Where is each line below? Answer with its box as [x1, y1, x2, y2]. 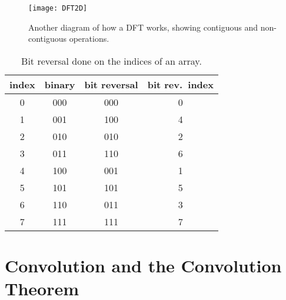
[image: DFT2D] [28, 4, 88, 12]
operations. [69, 32, 109, 45]
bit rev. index [147, 77, 214, 91]
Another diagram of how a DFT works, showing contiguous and [28, 21, 258, 33]
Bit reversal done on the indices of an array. [21, 54, 202, 68]
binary [44, 77, 75, 91]
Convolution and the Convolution [5, 254, 282, 278]
